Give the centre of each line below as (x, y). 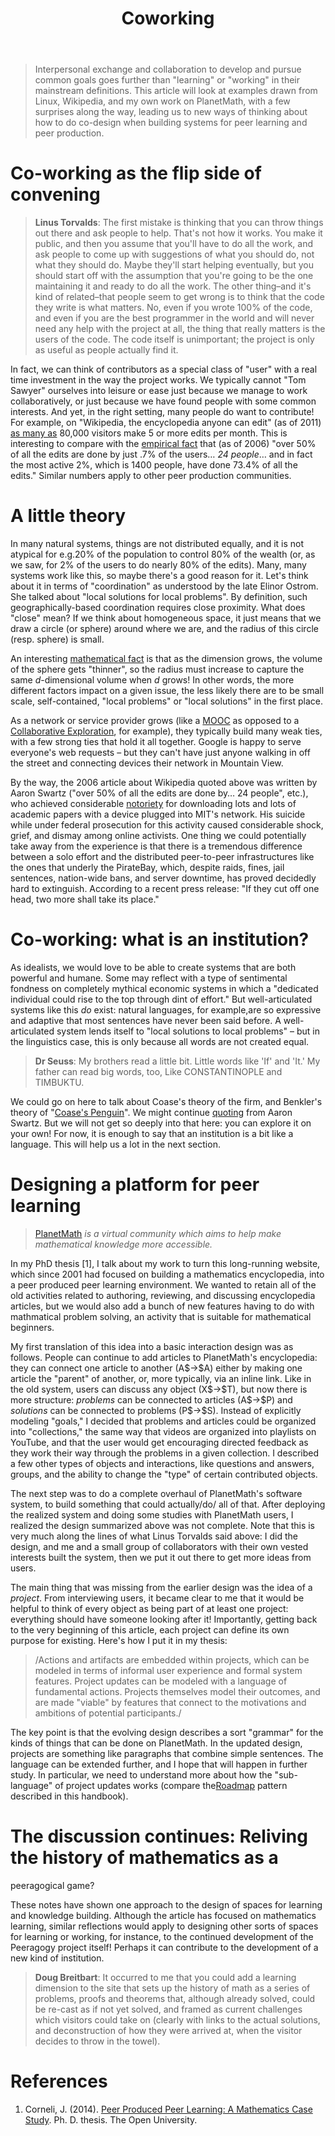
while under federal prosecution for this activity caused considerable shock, (167, 825)
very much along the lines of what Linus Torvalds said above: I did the (154, 1536)
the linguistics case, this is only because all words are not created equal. (160, 1041)
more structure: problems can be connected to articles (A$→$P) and (151, 1399)
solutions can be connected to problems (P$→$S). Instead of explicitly (156, 1410)
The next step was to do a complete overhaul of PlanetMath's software (156, 1493)
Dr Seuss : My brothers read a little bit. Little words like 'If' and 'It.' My (177, 1061)
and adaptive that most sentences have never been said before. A (146, 1020)
